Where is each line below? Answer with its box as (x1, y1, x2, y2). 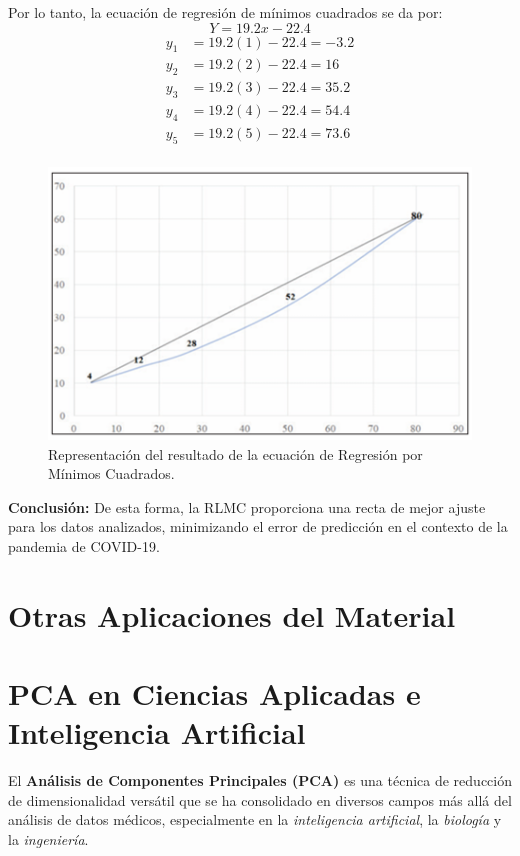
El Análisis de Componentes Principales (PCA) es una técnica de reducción (8, 770, 512, 791)
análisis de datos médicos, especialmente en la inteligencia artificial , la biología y (8, 809, 502, 830)
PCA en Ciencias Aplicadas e (8, 673, 421, 714)
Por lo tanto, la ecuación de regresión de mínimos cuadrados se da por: (8, 2, 443, 22)
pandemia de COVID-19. (8, 535, 160, 556)
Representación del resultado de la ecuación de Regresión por (48, 443, 423, 464)
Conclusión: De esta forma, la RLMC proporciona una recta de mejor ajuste (8, 496, 486, 517)
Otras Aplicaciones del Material (8, 594, 456, 635)
